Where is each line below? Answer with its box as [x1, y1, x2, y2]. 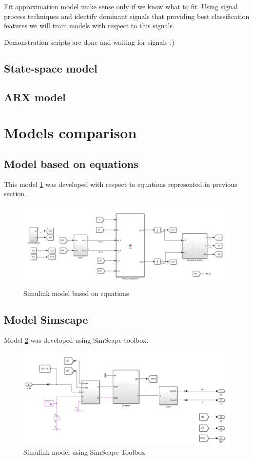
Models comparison [4, 123, 137, 143]
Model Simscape [4, 312, 88, 327]
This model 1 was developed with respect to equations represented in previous [4, 179, 237, 189]
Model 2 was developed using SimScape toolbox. [4, 334, 149, 345]
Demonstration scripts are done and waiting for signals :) [4, 37, 175, 47]
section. [4, 188, 26, 199]
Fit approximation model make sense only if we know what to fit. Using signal [4, 1, 238, 11]
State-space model [4, 60, 97, 75]
